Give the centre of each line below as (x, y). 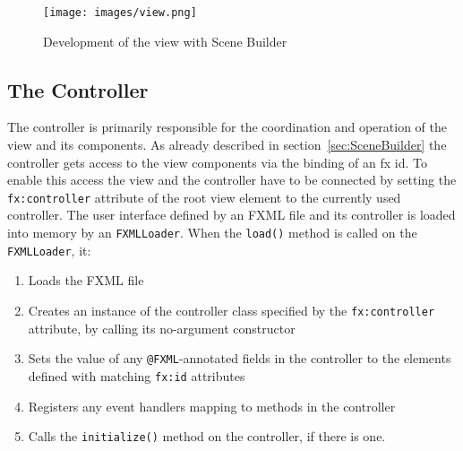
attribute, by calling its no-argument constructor (162, 328)
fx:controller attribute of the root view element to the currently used (204, 197)
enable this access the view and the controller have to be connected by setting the (232, 180)
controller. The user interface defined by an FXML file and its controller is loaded (231, 215)
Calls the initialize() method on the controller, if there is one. (207, 436)
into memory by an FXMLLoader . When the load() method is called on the (212, 233)
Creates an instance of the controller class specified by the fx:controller (231, 310)
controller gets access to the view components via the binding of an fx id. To (217, 162)
